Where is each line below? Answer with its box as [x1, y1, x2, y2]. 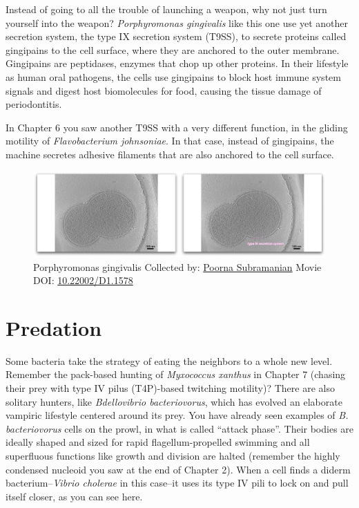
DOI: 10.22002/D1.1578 [33, 273, 133, 288]
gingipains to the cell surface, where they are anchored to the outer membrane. [6, 42, 340, 57]
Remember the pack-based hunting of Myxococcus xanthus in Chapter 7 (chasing [6, 367, 346, 382]
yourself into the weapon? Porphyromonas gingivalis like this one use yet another [6, 15, 348, 30]
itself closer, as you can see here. [6, 489, 143, 503]
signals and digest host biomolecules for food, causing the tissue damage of [6, 83, 322, 97]
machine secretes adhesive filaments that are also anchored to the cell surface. [6, 147, 334, 161]
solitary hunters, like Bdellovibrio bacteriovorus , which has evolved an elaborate [6, 394, 342, 408]
